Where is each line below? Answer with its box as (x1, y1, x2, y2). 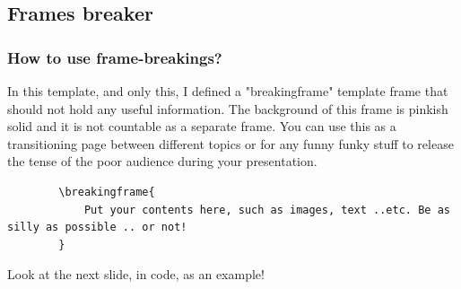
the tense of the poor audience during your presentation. (7, 152, 317, 171)
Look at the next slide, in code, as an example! (7, 265, 265, 284)
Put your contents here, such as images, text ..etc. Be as (83, 203, 450, 216)
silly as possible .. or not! (7, 221, 187, 234)
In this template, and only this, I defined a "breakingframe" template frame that (7, 82, 448, 100)
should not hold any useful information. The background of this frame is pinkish (7, 99, 448, 118)
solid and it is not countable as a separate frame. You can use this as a (7, 117, 396, 136)
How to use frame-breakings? (7, 46, 222, 68)
